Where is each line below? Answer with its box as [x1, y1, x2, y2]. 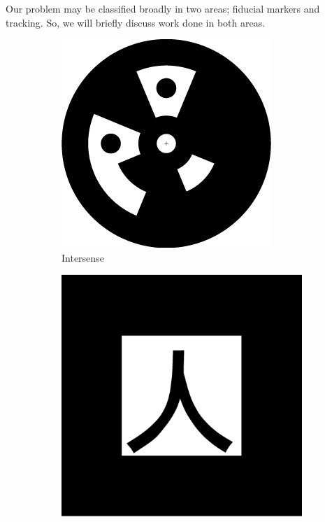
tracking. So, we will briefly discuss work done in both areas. [6, 15, 266, 29]
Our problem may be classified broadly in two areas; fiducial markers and [6, 1, 320, 15]
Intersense [62, 250, 104, 264]
